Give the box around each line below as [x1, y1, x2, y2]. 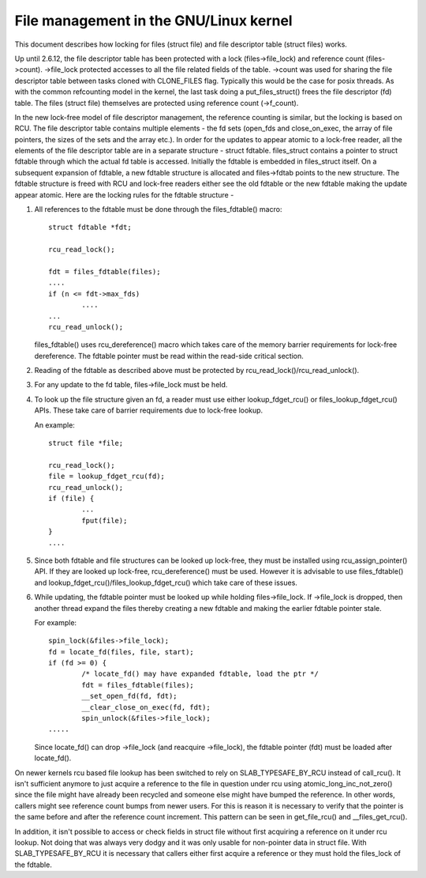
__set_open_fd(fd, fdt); [81, 691, 177, 701]
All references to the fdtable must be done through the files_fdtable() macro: [34, 205, 282, 214]
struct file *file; [48, 439, 124, 448]
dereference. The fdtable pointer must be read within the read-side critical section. [34, 351, 304, 360]
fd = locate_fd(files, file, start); [48, 647, 195, 656]
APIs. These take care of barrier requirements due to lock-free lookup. [34, 405, 263, 415]
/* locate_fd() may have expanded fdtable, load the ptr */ [81, 669, 319, 679]
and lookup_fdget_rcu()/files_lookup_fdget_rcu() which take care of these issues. [34, 578, 297, 587]
